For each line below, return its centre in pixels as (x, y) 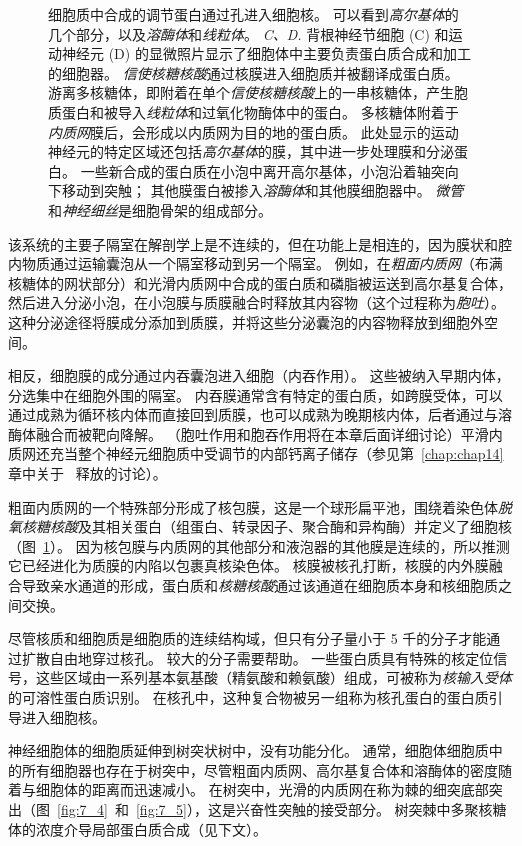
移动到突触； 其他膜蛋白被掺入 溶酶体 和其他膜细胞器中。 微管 (262, 190)
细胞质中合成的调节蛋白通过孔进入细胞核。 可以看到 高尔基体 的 (253, 14)
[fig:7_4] (82, 808)
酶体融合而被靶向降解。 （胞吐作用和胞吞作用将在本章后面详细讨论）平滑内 (255, 433)
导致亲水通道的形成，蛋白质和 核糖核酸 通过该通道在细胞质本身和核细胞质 (259, 585)
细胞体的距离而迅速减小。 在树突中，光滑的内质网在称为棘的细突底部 (262, 789)
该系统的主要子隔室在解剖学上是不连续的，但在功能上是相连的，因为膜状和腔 (260, 243)
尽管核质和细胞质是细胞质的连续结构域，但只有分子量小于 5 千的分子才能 (247, 638)
